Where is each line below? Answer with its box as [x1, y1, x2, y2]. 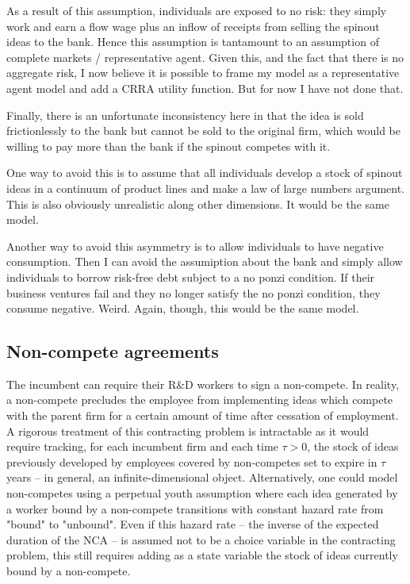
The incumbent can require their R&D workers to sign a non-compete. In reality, [6, 375, 400, 392]
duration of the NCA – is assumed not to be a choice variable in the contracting [6, 531, 396, 547]
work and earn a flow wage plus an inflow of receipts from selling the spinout [6, 17, 380, 34]
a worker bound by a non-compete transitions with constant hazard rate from [6, 500, 384, 517]
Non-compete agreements [6, 339, 219, 363]
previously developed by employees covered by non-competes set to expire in [6, 453, 377, 470]
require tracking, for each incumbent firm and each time [6, 438, 278, 455]
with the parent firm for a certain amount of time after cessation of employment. [6, 407, 399, 424]
